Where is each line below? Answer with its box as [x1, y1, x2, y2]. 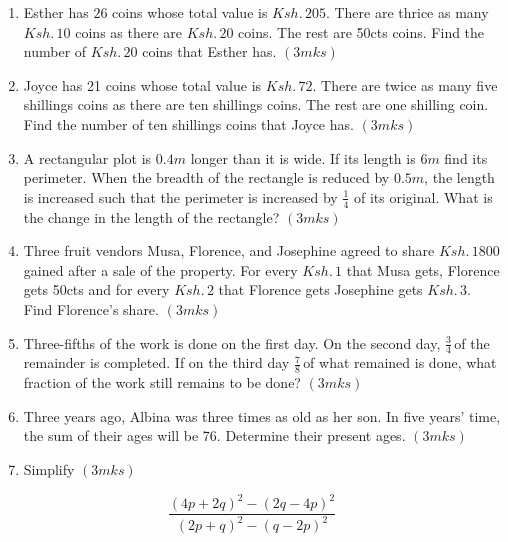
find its [444, 147, 488, 168]
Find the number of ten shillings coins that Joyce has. [23, 113, 354, 134]
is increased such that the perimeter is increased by [23, 186, 338, 207]
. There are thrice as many [325, 2, 489, 22]
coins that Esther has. [142, 41, 277, 62]
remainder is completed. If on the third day [23, 352, 290, 373]
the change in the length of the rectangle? [23, 206, 280, 227]
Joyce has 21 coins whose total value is [23, 74, 262, 95]
